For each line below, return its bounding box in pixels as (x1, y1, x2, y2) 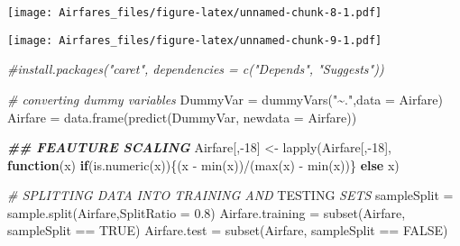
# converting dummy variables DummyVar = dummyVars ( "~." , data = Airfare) (7, 89, 443, 108)
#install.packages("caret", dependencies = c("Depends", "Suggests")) (7, 59, 384, 78)
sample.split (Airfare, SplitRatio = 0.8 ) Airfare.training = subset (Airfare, (7, 203, 406, 222)
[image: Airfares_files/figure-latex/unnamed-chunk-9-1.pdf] (7, 33, 382, 47)
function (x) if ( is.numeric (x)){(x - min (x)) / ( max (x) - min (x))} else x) (7, 155, 400, 174)
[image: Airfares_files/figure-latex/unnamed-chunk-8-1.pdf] (7, 6, 382, 19)
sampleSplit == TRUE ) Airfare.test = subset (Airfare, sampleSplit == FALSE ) (7, 221, 448, 240)
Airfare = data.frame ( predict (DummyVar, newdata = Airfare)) (7, 107, 357, 126)
